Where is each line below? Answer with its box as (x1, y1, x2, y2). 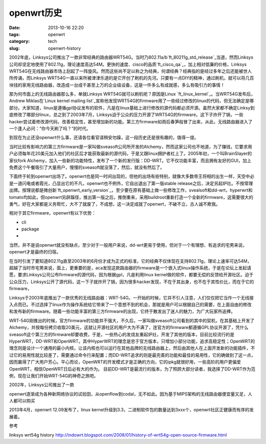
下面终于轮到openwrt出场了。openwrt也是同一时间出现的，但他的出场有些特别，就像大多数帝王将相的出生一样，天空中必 (9, 173, 255, 180)
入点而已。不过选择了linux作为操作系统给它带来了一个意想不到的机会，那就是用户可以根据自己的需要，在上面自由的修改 (9, 301, 252, 307)
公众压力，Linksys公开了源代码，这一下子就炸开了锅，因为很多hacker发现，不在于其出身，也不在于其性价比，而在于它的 (9, 279, 254, 285)
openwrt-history (48, 45, 81, 51)
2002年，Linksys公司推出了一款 (9, 382, 74, 388)
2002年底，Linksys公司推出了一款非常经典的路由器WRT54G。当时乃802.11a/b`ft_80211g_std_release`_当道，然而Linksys (9, 54, 254, 60)
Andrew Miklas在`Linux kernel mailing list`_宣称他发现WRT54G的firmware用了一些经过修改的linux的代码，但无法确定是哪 (9, 98, 254, 104)
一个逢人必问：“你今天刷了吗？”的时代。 (9, 126, 91, 132)
